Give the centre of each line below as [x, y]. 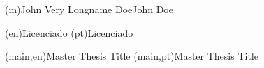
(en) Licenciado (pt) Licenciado [69, 32]
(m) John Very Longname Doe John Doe [89, 9]
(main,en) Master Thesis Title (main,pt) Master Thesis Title [132, 56]
